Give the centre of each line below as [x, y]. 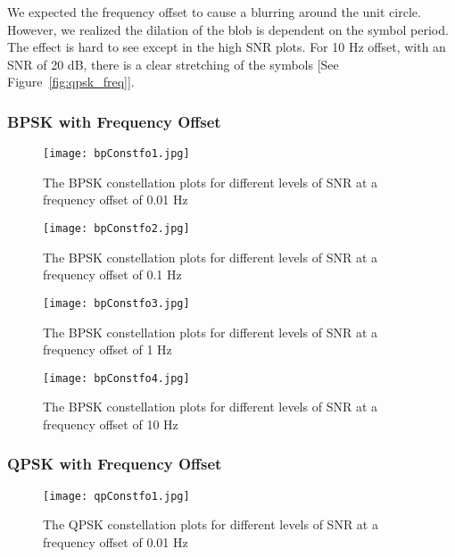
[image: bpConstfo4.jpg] [116, 378]
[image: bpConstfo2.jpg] [116, 229]
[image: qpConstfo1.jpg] [116, 496]
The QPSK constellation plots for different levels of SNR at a [211, 524]
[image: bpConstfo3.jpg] [116, 303]
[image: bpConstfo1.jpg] [116, 154]
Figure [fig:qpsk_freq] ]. [71, 82]
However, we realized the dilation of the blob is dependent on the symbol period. [228, 29]
